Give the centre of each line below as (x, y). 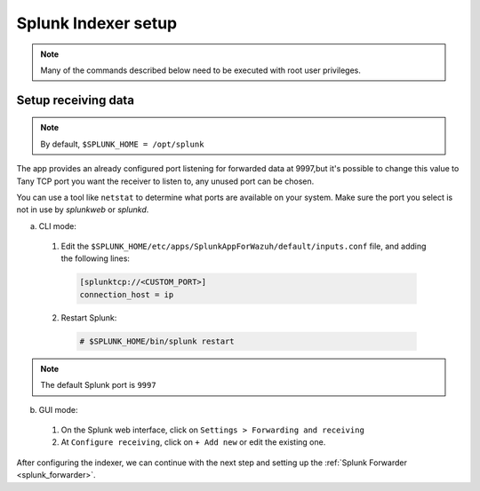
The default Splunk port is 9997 (98, 385)
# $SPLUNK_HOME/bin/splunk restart (157, 341)
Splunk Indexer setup (97, 23)
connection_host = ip (127, 294)
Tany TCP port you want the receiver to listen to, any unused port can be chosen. (165, 181)
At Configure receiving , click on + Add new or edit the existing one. (193, 442)
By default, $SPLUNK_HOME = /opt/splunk (122, 144)
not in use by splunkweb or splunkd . (83, 210)
